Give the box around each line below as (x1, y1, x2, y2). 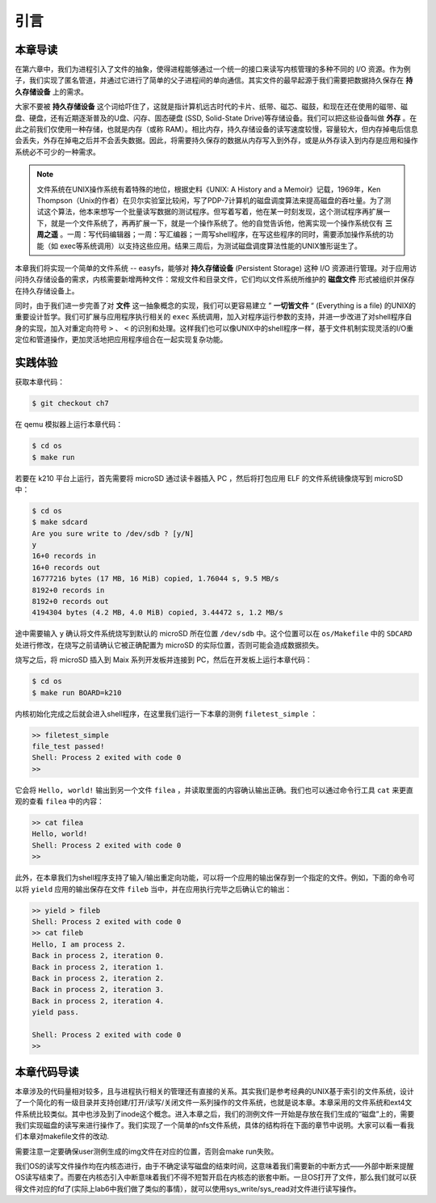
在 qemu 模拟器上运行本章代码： (15, 420, 124, 429)
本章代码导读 (15, 1065, 79, 1078)
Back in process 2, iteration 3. (31, 985, 165, 994)
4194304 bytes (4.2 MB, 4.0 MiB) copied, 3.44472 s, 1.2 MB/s (31, 608, 283, 618)
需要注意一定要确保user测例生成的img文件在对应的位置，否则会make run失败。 (15, 1146, 279, 1156)
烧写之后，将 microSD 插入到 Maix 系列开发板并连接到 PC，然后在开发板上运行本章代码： (15, 655, 312, 665)
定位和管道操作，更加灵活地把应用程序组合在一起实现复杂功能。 (15, 335, 228, 344)
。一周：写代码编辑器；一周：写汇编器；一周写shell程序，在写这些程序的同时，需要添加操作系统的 (59, 230, 387, 239)
